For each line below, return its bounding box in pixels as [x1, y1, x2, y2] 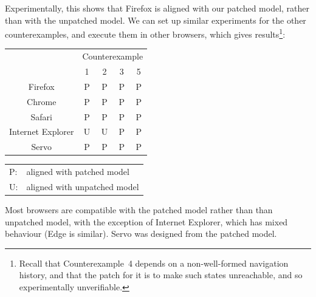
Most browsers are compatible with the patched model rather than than [5, 203, 273, 216]
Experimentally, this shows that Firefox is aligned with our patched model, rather [5, 2, 310, 14]
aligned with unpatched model [26, 180, 139, 193]
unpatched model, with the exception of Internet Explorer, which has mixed [5, 215, 288, 228]
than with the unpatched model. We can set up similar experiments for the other [5, 13, 306, 26]
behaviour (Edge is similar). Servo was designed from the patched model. [5, 227, 277, 240]
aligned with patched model [26, 165, 129, 178]
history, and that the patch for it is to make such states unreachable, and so [19, 268, 303, 281]
